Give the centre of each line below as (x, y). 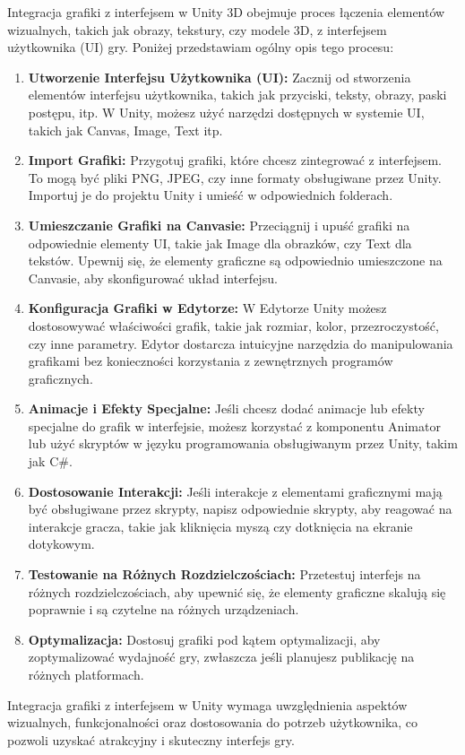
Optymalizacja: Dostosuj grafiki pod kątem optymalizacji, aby (204, 639)
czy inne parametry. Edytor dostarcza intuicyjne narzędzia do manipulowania (241, 343)
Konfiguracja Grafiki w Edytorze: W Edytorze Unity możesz (207, 308)
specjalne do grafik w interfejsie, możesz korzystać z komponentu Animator (234, 425)
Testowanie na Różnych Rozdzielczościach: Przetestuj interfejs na (224, 574)
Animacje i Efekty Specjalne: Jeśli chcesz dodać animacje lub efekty (226, 408)
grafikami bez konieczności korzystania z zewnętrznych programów (211, 361)
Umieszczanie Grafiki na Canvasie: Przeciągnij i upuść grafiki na (219, 225)
